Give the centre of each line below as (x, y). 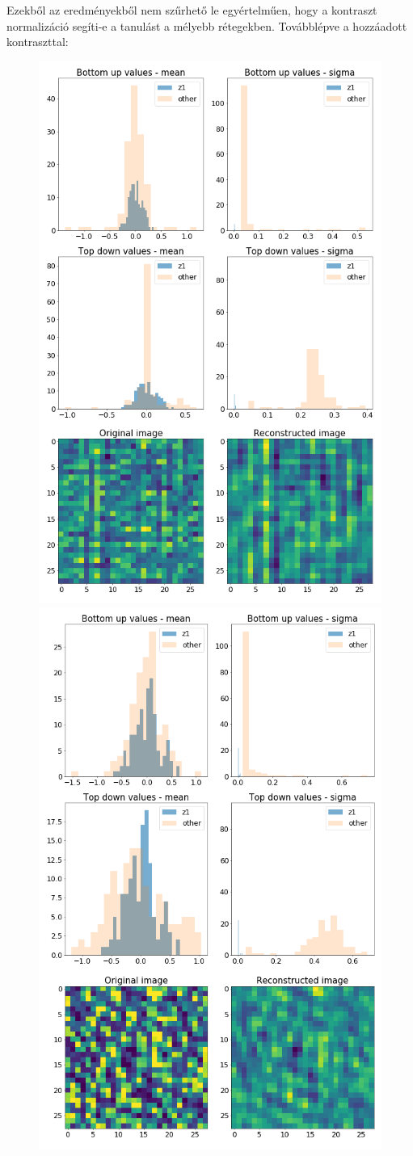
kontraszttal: (38, 42)
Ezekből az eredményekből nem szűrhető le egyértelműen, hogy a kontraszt (192, 10)
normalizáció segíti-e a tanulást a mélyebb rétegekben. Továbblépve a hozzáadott (207, 25)
